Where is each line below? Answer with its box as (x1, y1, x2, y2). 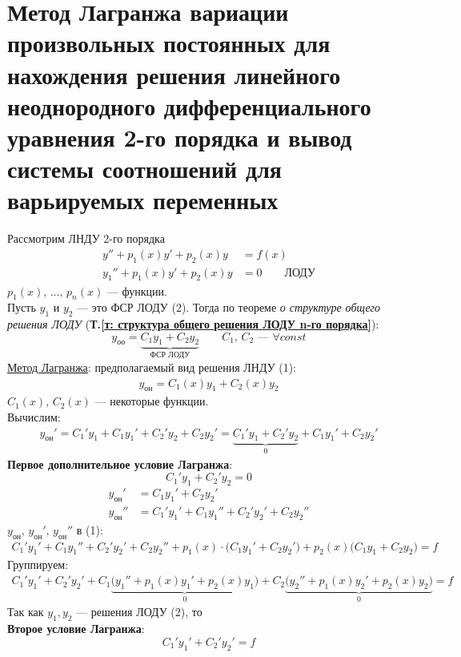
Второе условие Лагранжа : (7, 620, 145, 637)
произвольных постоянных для (7, 26, 331, 59)
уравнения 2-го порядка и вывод (7, 120, 352, 153)
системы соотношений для (7, 152, 282, 185)
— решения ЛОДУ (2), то (76, 603, 202, 620)
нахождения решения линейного (7, 58, 341, 91)
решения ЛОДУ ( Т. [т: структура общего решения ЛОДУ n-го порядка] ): (7, 316, 379, 333)
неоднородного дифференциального (7, 89, 371, 122)
